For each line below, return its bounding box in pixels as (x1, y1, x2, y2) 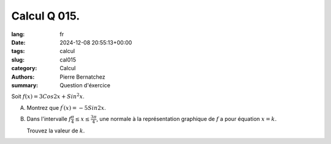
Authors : (11, 73, 35, 81)
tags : (11, 48, 25, 55)
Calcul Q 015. (11, 9, 80, 23)
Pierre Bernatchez (59, 73, 105, 81)
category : (11, 65, 37, 72)
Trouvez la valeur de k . (26, 127, 85, 134)
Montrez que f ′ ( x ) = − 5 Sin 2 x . (26, 104, 107, 111)
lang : (11, 31, 25, 38)
